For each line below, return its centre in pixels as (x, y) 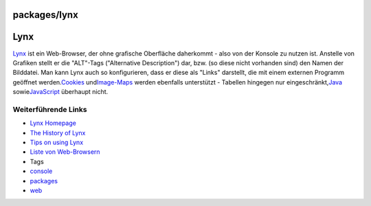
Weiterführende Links (50, 109)
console (41, 171)
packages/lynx (45, 15)
